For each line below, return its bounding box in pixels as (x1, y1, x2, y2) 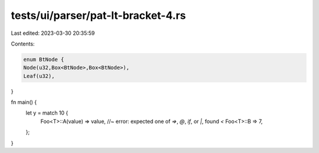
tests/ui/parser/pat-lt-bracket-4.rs (11, 9, 186, 22)
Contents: (11, 40, 35, 47)
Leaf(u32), (23, 73, 55, 79)
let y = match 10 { (25, 109, 69, 116)
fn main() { (11, 99, 37, 106)
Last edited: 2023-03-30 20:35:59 (11, 30, 95, 37)
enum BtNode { (23, 56, 64, 63)
